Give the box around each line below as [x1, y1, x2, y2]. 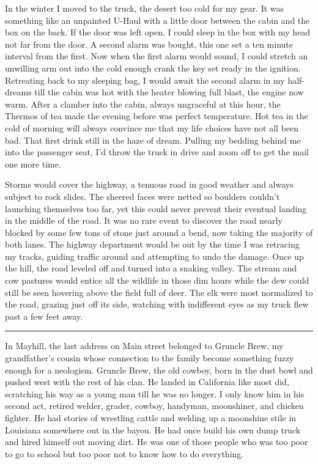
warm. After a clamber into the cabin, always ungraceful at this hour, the [5, 97, 281, 110]
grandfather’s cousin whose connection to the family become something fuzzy [5, 352, 294, 364]
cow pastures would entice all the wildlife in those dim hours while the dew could [5, 274, 309, 287]
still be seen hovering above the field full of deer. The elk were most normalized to [5, 285, 313, 298]
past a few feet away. [5, 309, 83, 322]
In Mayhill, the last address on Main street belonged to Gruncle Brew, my [5, 339, 284, 352]
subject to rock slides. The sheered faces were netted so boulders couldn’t [5, 190, 280, 202]
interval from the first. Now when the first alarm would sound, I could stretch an [5, 50, 308, 62]
